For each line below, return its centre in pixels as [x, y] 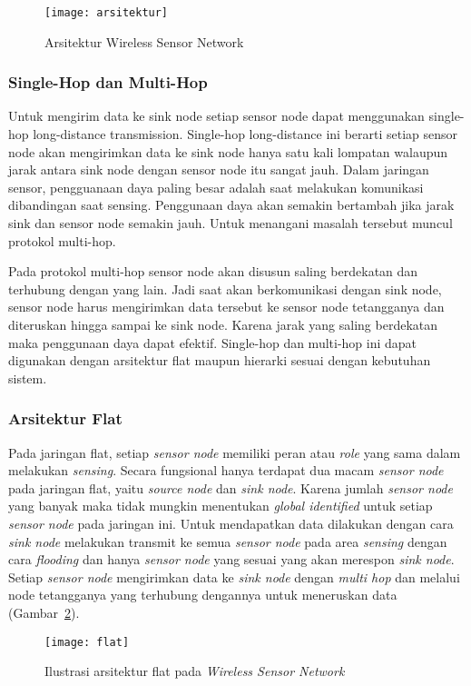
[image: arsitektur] [107, 13]
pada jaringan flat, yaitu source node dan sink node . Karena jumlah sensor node [231, 487]
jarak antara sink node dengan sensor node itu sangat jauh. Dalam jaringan [219, 169]
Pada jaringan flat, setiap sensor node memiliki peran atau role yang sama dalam [235, 452]
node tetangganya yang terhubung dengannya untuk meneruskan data [203, 595]
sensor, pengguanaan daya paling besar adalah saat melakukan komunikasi [216, 187]
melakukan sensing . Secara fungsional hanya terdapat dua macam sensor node [226, 470]
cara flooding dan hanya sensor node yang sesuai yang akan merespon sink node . [231, 559]
